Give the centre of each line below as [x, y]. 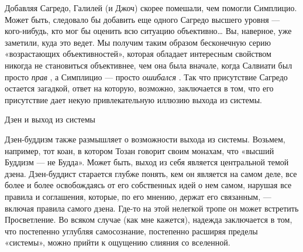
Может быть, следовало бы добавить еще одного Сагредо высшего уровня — [142, 19]
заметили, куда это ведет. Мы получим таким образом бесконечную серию [138, 42]
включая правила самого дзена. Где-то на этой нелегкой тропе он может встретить [152, 208]
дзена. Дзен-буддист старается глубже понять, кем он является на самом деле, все [151, 173]
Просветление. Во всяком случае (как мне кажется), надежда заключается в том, [149, 219]
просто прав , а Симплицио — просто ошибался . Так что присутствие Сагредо [146, 76]
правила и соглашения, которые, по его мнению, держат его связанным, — [138, 196]
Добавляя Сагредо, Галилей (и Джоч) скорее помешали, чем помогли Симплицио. [151, 8]
